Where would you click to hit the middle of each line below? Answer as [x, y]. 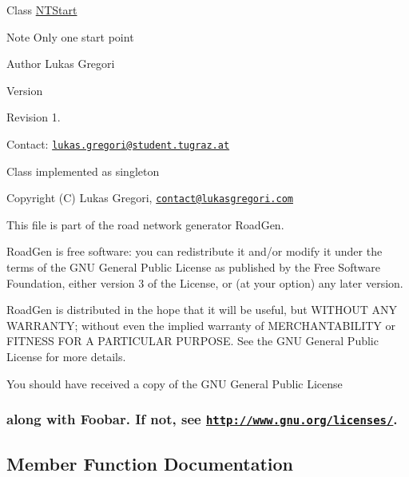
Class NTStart [42, 10]
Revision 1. [34, 117]
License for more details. [66, 357]
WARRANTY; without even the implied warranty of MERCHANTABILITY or [201, 325]
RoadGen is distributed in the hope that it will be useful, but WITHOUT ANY [202, 310]
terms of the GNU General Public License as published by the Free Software [193, 267]
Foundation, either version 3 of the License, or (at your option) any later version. [205, 282]
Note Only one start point [70, 36]
